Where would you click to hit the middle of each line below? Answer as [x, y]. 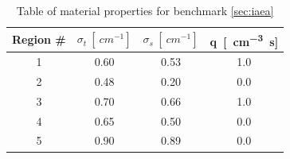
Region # [39, 39]
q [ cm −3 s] [244, 40]
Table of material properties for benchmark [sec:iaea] [145, 10]
